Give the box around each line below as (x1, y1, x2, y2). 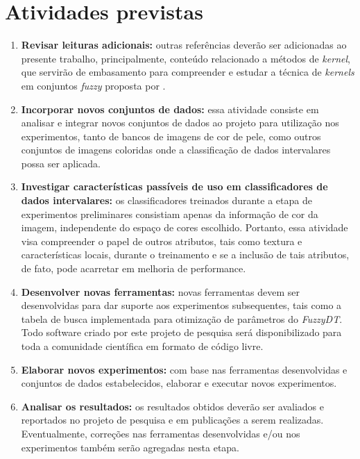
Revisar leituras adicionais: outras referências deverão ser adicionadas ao (21, 37, 347, 52)
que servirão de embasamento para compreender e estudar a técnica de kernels (21, 65, 354, 79)
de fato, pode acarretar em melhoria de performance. (21, 261, 246, 276)
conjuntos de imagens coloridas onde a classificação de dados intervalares (21, 142, 331, 157)
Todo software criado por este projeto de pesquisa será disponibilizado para (21, 325, 342, 340)
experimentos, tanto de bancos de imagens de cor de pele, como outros (21, 128, 321, 143)
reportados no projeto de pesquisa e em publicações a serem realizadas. (21, 412, 324, 427)
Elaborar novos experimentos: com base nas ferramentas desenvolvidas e (21, 362, 348, 376)
